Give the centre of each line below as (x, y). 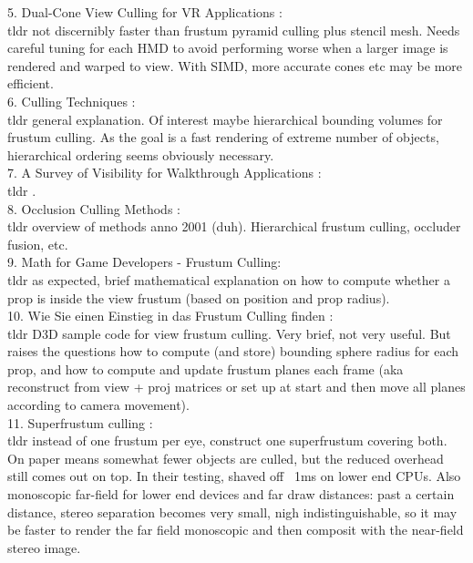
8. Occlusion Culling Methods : (94, 208)
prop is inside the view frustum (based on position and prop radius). (199, 297)
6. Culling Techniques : (72, 101)
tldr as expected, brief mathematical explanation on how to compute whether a (229, 279)
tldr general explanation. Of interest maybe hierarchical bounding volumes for (225, 119)
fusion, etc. (38, 244)
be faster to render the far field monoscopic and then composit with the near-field (236, 530)
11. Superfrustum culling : (80, 422)
